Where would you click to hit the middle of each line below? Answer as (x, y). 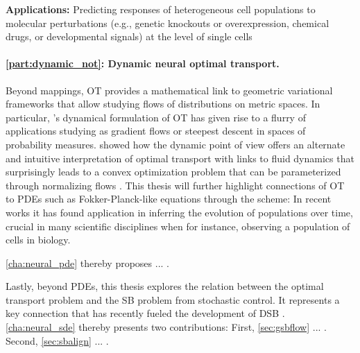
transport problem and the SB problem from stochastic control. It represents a (173, 299)
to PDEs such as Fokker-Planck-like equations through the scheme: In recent (169, 199)
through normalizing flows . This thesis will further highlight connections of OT (175, 185)
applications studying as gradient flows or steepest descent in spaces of (156, 131)
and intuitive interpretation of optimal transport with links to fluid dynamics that (180, 158)
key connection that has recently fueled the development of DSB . (145, 313)
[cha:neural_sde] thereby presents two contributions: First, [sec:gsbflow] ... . (166, 327)
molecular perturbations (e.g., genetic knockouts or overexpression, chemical (168, 23)
